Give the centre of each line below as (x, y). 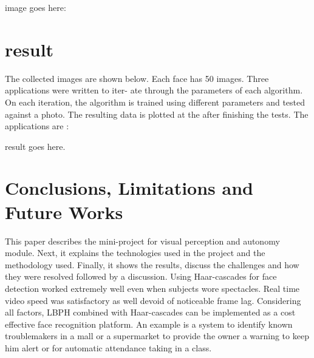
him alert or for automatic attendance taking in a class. (108, 347)
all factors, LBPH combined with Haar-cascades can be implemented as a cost (150, 312)
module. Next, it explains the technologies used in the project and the (135, 253)
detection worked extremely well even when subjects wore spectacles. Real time (152, 288)
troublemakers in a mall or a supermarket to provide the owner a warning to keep (157, 336)
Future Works (64, 211)
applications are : (37, 126)
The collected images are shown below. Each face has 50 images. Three (137, 78)
